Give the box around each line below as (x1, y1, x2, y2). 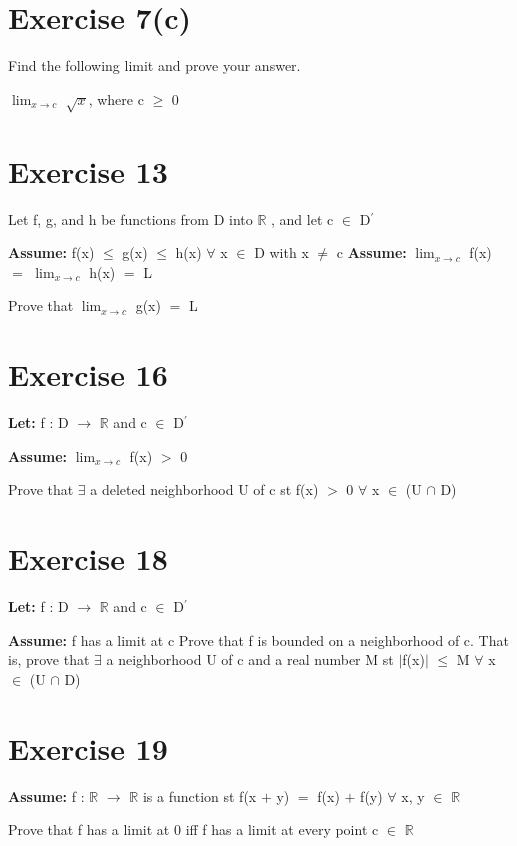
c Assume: (336, 242, 407, 263)
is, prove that (8, 649, 90, 670)
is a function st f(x (142, 785, 257, 806)
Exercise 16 (8, 354, 168, 395)
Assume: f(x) (8, 242, 95, 263)
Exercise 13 (8, 150, 168, 191)
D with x (254, 242, 309, 263)
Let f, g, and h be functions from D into (8, 208, 253, 229)
